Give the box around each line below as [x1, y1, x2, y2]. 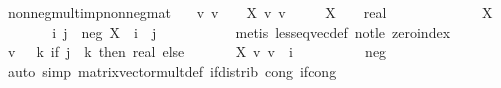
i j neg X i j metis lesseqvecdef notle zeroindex [52, 21, 451, 42]
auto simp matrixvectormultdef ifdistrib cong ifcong [7, 60, 337, 81]
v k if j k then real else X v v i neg [7, 41, 387, 62]
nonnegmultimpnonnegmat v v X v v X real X [7, 2, 493, 22]
